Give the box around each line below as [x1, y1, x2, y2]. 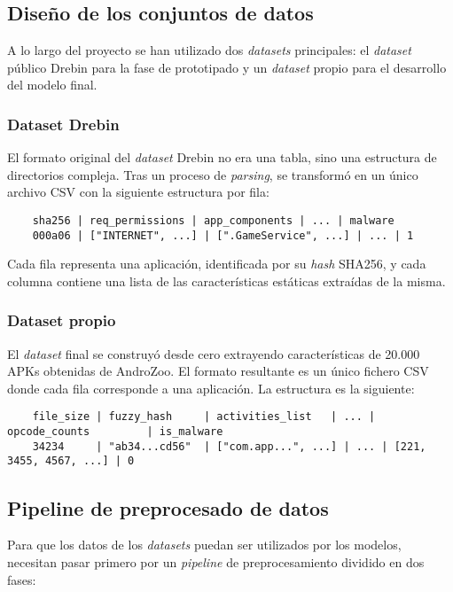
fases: [7, 570, 36, 588]
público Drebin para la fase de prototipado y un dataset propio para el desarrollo [7, 58, 447, 76]
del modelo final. [7, 75, 98, 94]
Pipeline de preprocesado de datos [7, 494, 329, 521]
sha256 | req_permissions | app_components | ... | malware [32, 214, 394, 227]
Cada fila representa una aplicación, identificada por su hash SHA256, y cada [7, 254, 426, 273]
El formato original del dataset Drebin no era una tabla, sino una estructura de [7, 148, 437, 167]
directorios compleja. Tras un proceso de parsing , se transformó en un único [7, 165, 418, 183]
